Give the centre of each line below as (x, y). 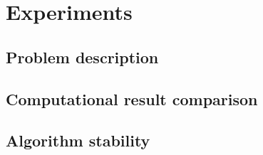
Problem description (82, 57)
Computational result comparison (132, 98)
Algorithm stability (78, 140)
